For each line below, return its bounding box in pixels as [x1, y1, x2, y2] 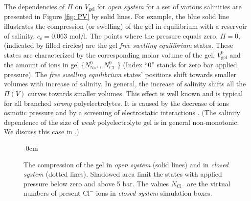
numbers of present [23, 188, 81, 198]
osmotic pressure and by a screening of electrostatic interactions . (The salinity [4, 107, 240, 118]
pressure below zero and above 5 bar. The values [23, 178, 169, 188]
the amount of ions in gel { [4, 60, 85, 70]
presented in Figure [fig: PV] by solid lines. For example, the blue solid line [4, 11, 229, 21]
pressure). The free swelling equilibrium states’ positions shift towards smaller [4, 69, 236, 79]
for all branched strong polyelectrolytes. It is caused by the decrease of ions [4, 98, 229, 108]
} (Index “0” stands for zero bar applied [117, 60, 237, 70]
